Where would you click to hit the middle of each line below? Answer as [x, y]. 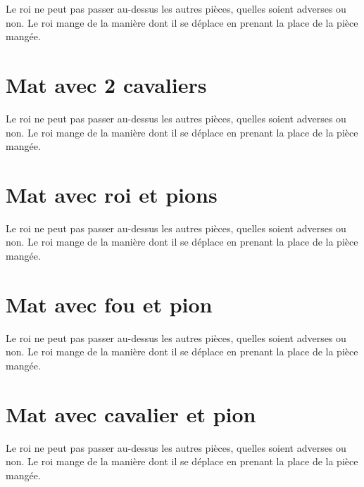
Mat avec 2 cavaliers [106, 84]
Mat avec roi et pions [112, 194]
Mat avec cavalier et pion [131, 413]
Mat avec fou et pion [109, 304]
